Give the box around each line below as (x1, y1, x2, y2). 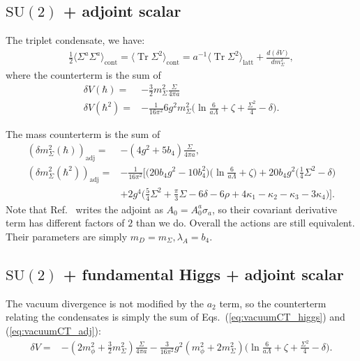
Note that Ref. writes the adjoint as (6, 201, 163, 216)
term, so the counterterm (219, 295, 327, 310)
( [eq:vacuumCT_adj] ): (6, 323, 101, 337)
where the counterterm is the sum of (6, 68, 161, 82)
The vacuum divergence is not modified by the (6, 295, 204, 310)
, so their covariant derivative (211, 201, 337, 216)
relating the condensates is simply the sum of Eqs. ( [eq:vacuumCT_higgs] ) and (6, 309, 345, 324)
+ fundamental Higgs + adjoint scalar (63, 263, 344, 284)
